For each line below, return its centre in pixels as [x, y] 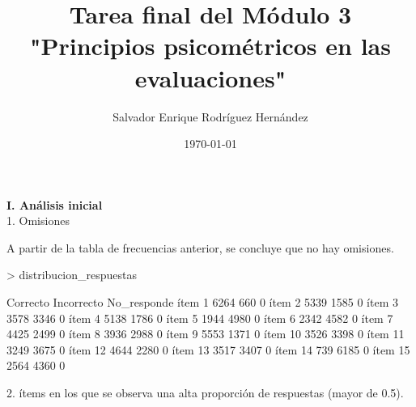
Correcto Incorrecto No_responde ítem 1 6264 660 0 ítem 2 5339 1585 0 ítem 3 [202, 302]
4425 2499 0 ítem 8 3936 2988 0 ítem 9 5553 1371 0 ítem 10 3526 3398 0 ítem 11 [206, 334]
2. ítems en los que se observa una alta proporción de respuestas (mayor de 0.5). [205, 393]
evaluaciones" [210, 77]
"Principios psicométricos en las [210, 46]
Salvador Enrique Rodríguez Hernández [210, 116]
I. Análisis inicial [55, 204]
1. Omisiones [38, 220]
